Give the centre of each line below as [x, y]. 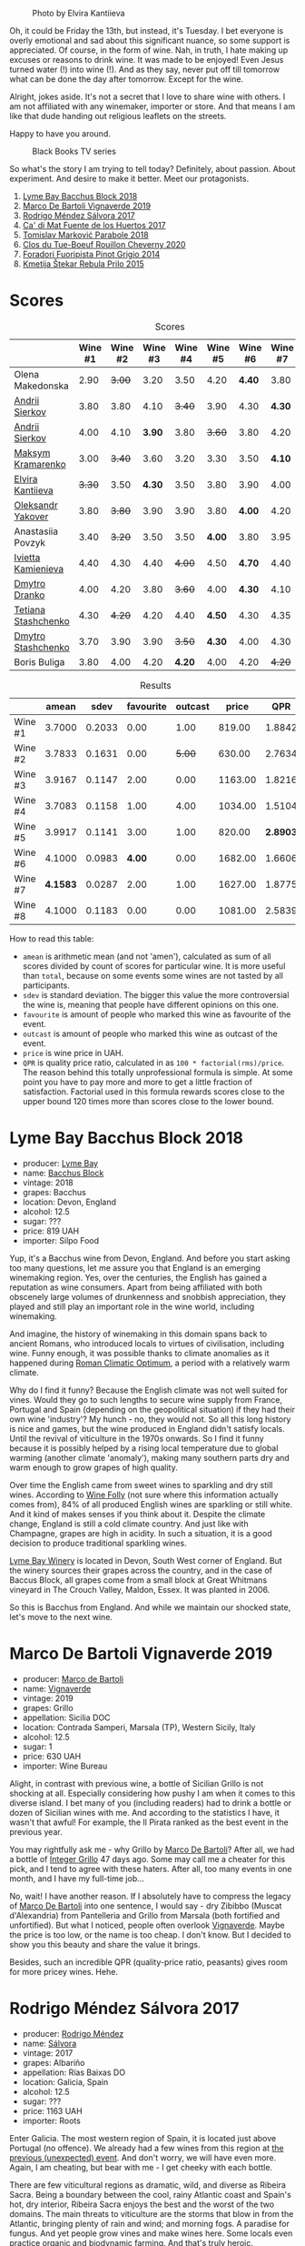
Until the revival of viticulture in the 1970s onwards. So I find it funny [137, 1438]
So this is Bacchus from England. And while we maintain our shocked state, [150, 1607]
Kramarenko [40, 464]
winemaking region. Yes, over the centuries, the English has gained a [138, 1277]
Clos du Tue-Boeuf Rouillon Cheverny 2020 [104, 244]
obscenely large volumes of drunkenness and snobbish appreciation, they [148, 1296]
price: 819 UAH [51, 1231]
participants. [46, 985]
